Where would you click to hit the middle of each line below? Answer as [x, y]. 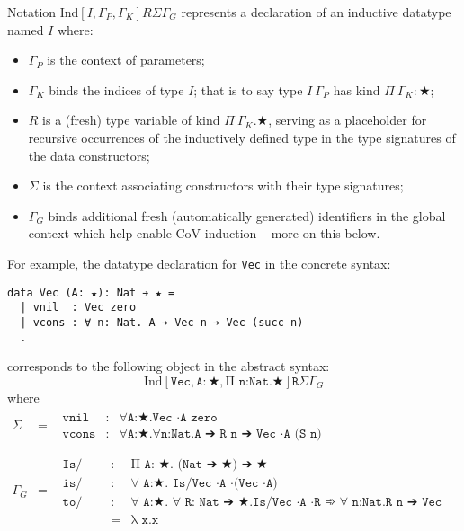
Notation [32, 12]
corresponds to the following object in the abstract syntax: [169, 366]
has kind [357, 89]
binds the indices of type [116, 89]
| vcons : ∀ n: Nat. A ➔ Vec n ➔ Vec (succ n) [162, 322]
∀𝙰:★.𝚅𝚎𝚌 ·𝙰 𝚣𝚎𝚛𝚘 [168, 418]
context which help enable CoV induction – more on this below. [204, 233]
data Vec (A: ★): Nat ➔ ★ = [91, 292]
